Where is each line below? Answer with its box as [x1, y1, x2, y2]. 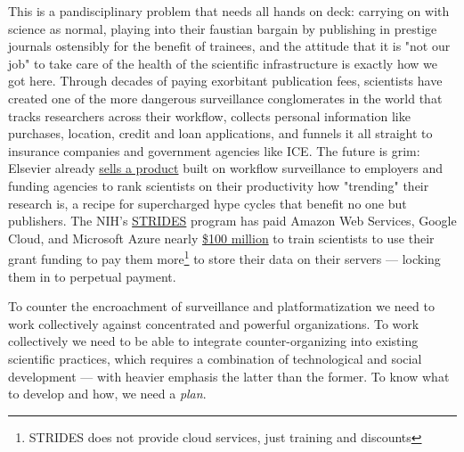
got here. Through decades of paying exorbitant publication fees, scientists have [8, 71, 443, 90]
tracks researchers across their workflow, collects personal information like [8, 106, 411, 125]
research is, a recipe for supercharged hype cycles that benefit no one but [8, 193, 407, 212]
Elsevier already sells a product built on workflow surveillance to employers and [8, 159, 444, 177]
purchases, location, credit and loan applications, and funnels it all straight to [8, 124, 433, 143]
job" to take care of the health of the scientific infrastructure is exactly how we [8, 53, 437, 72]
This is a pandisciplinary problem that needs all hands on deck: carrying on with [8, 2, 450, 20]
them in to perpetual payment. [8, 267, 176, 285]
